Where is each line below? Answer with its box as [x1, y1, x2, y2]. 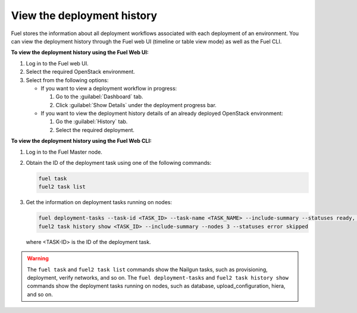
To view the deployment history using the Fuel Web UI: [11, 49, 149, 56]
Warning [27, 255, 49, 262]
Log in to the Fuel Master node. [26, 148, 102, 155]
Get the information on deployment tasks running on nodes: [26, 199, 173, 206]
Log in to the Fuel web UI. [26, 60, 89, 67]
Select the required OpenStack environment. [26, 68, 135, 76]
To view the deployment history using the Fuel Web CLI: [11, 137, 152, 145]
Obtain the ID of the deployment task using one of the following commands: [26, 159, 211, 167]
